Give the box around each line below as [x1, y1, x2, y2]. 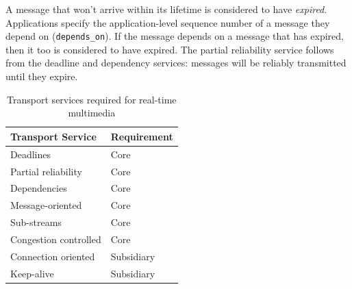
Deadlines [10, 147, 51, 161]
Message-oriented [10, 198, 82, 212]
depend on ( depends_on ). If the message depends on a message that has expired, [5, 29, 344, 43]
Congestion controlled [10, 231, 101, 246]
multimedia [68, 105, 116, 120]
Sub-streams [10, 215, 62, 229]
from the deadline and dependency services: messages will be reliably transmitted [5, 55, 347, 70]
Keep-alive [10, 266, 54, 280]
